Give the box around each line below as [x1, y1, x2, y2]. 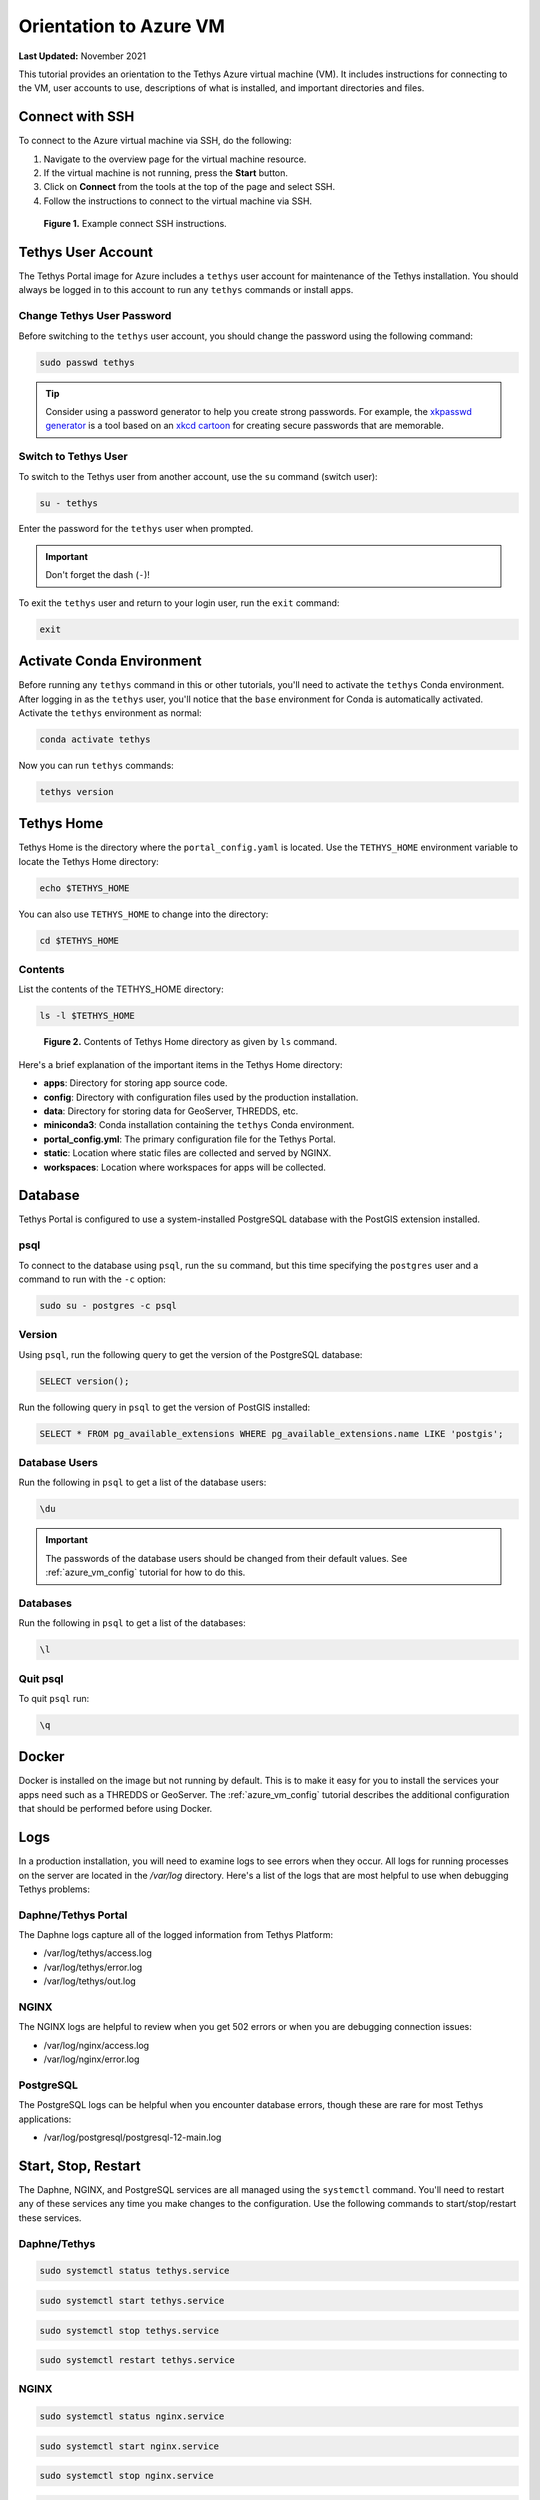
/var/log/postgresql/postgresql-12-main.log [43, 2131, 222, 2144]
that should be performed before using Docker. [18, 1803, 213, 1815]
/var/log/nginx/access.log [43, 2039, 150, 2051]
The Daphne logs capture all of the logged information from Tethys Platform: [18, 1929, 334, 1941]
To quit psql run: [18, 1693, 90, 1704]
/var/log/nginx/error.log [43, 2053, 140, 2065]
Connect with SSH [18, 108, 135, 125]
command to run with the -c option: [18, 1273, 167, 1285]
